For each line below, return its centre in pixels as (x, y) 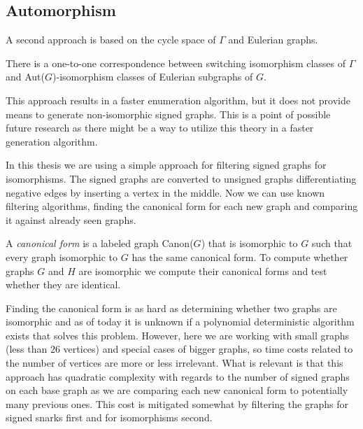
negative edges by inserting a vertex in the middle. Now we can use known (165, 192)
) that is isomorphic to (249, 243)
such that (332, 243)
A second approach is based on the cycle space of (111, 40)
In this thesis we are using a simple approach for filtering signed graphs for (166, 165)
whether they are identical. (63, 284)
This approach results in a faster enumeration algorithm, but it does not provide (178, 100)
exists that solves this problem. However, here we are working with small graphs (178, 335)
